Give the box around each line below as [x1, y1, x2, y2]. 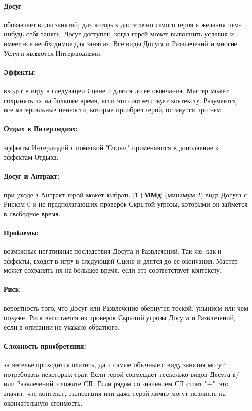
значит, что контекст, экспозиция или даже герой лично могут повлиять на [4, 388, 226, 398]
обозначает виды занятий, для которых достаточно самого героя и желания [4, 19, 226, 29]
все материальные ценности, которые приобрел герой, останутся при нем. [4, 105, 223, 115]
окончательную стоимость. [4, 397, 83, 408]
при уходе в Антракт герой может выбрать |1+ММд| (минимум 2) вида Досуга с [4, 189, 247, 199]
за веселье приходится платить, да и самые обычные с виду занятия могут [4, 359, 225, 370]
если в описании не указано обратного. [4, 322, 120, 332]
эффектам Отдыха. [4, 152, 59, 162]
